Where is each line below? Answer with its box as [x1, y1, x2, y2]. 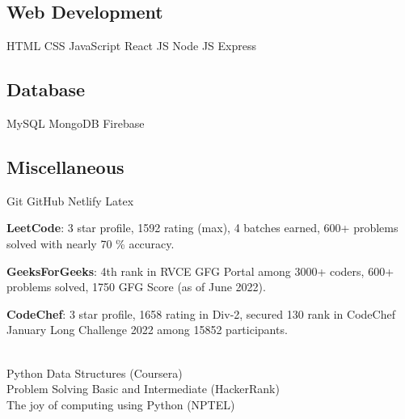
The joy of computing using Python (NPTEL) [6, 396, 235, 413]
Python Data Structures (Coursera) [6, 364, 183, 381]
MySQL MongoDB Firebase [6, 115, 145, 131]
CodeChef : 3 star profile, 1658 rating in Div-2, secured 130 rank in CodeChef [6, 305, 395, 322]
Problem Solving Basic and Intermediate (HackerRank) [6, 380, 280, 397]
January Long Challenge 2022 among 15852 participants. [6, 321, 288, 338]
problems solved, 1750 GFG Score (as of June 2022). [6, 278, 266, 295]
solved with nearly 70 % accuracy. [6, 235, 175, 252]
